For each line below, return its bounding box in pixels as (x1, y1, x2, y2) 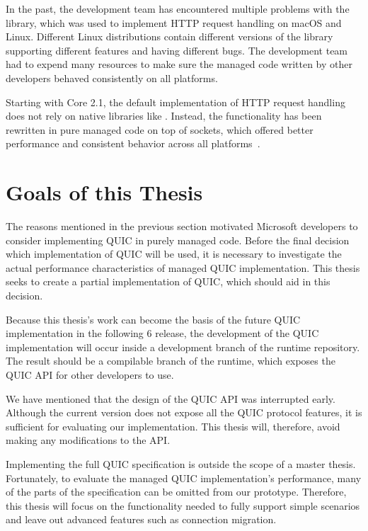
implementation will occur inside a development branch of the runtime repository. (6, 339, 360, 354)
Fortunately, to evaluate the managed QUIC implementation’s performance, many (6, 470, 362, 485)
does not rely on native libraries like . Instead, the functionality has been (6, 108, 322, 123)
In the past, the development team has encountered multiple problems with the (6, 1, 350, 16)
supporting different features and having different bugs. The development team (6, 42, 348, 57)
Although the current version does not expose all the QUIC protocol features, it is (6, 405, 362, 420)
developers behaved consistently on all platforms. (6, 70, 218, 85)
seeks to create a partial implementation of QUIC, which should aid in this (6, 274, 330, 289)
